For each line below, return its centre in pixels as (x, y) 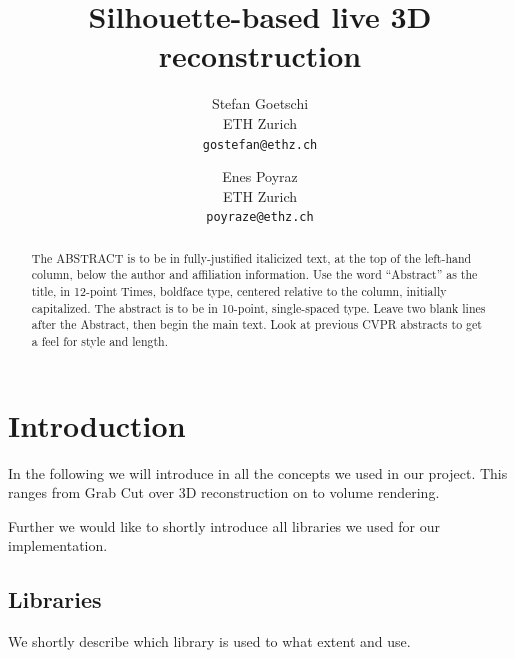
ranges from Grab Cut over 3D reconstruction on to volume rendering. (224, 492)
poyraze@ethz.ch (260, 217)
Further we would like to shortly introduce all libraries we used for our (224, 525)
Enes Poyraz (260, 176)
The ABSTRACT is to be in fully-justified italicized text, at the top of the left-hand (251, 257)
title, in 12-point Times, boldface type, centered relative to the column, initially (239, 291)
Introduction (97, 424)
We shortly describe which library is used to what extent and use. (209, 641)
